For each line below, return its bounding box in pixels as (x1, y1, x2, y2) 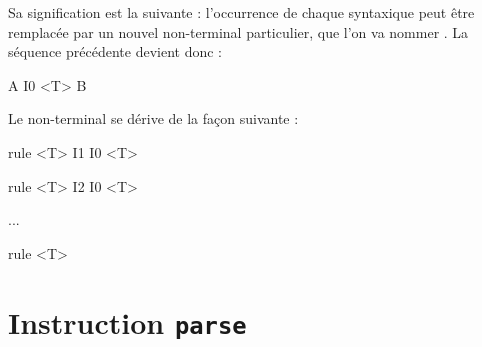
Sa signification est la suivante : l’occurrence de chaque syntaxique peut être (8, 2, 475, 22)
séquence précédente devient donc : (8, 41, 222, 62)
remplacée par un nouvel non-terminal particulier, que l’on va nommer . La (8, 21, 469, 42)
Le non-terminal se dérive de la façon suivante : (8, 108, 299, 129)
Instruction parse (8, 301, 247, 342)
